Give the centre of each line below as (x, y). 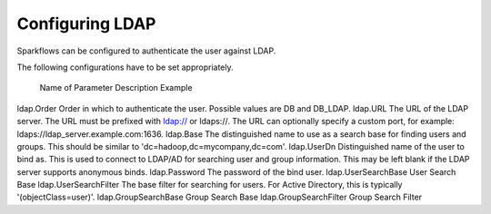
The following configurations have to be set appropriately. (125, 67)
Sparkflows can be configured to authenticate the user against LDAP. (146, 51)
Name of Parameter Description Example (116, 88)
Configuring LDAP (86, 24)
